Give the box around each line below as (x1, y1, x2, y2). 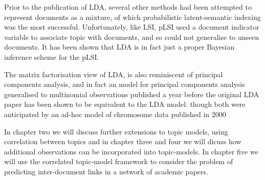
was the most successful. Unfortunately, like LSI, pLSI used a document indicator (4, 21, 259, 32)
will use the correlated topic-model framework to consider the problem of (4, 156, 233, 167)
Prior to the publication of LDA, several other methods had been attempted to (4, 2, 252, 12)
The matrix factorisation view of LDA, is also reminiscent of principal (4, 69, 223, 79)
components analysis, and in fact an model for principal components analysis (4, 79, 245, 89)
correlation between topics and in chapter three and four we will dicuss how (4, 136, 241, 147)
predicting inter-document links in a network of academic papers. (4, 166, 208, 176)
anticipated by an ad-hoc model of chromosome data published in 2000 (4, 108, 226, 119)
